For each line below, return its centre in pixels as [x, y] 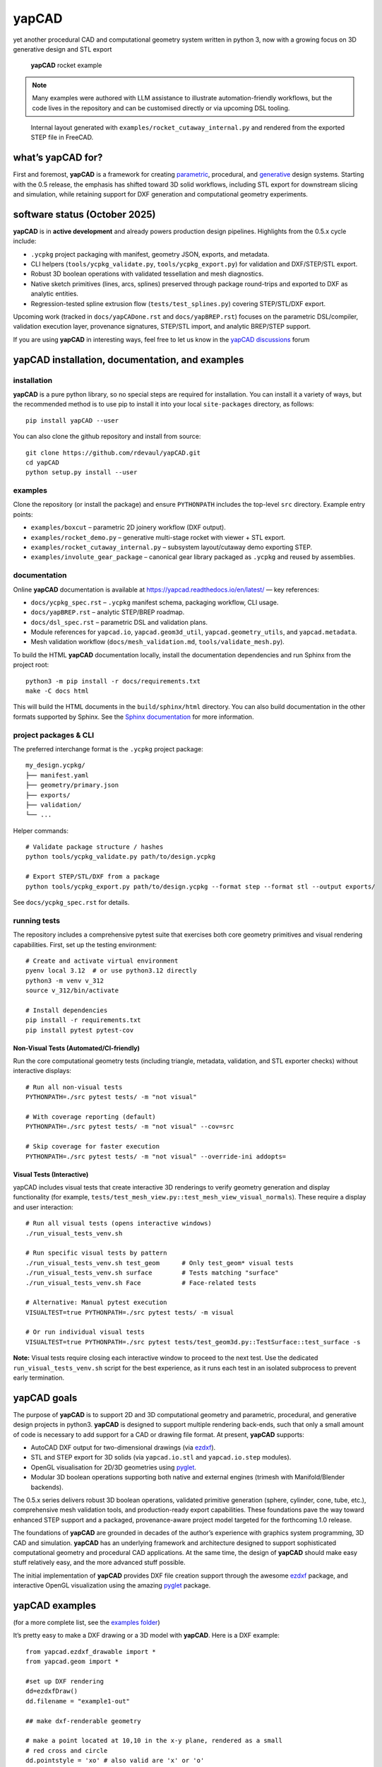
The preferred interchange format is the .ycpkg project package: [108, 749]
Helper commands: [41, 830]
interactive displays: [42, 1071]
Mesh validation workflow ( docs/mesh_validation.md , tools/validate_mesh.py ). [158, 642]
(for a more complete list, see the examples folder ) [86, 1623]
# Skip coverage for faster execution [93, 1146]
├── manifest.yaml [58, 775]
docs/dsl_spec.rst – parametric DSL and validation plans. [119, 622]
